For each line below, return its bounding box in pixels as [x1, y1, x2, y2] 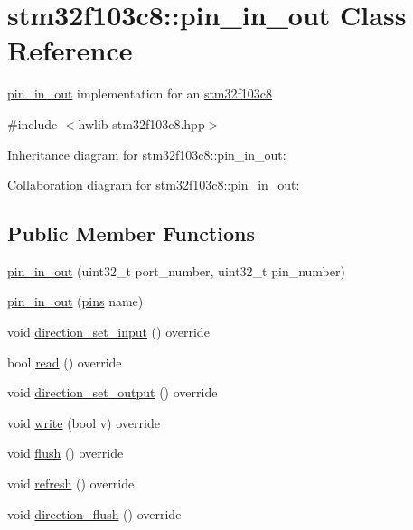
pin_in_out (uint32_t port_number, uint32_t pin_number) [7, 261, 345, 280]
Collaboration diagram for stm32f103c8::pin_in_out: [7, 175, 300, 194]
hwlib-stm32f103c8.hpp [78, 114, 205, 133]
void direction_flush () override [7, 504, 182, 523]
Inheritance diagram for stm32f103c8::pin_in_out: [7, 144, 286, 163]
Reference [7, 32, 133, 69]
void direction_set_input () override [7, 322, 210, 341]
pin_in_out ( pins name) [7, 292, 144, 311]
